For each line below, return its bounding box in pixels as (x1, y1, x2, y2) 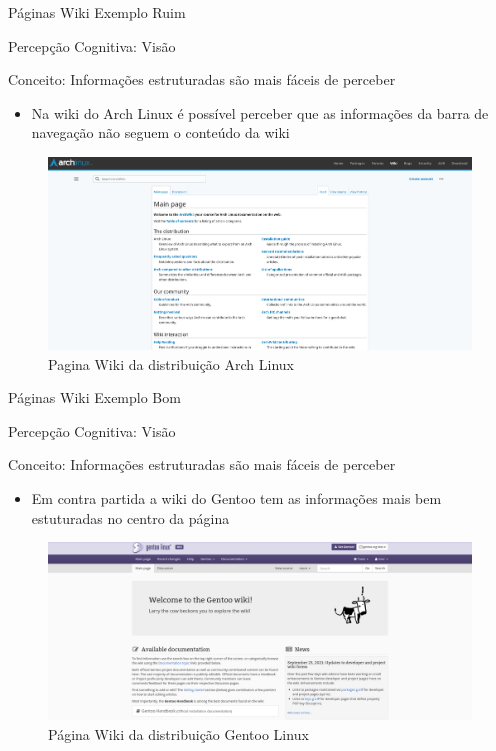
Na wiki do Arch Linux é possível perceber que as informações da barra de (31, 102, 489, 123)
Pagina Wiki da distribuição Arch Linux (48, 353, 294, 374)
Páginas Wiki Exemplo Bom (8, 387, 181, 408)
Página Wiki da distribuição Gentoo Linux (48, 723, 309, 744)
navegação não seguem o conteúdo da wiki (31, 122, 290, 143)
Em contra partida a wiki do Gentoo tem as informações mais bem (31, 488, 442, 509)
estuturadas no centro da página (31, 507, 230, 528)
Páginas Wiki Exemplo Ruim (8, 2, 186, 22)
